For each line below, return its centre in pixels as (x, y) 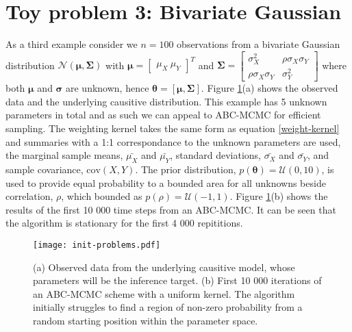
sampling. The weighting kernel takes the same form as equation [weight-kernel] (173, 128)
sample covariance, (45, 169)
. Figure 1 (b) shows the (279, 196)
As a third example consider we (72, 44)
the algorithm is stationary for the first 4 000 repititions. (124, 223)
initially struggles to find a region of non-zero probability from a (168, 307)
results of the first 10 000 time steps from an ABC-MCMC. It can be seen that (171, 209)
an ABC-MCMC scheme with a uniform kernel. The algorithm (164, 293)
